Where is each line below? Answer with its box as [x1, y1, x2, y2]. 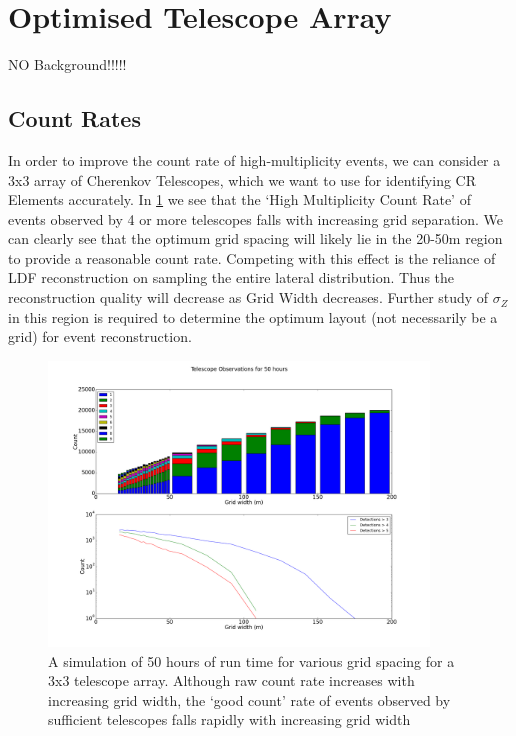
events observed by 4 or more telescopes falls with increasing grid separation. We [8, 208, 504, 229]
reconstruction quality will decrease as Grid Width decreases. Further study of [8, 287, 489, 308]
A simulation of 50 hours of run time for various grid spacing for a [48, 650, 455, 671]
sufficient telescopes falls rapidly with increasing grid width [48, 709, 411, 730]
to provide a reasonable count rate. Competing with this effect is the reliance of [8, 247, 496, 268]
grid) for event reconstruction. [8, 326, 192, 347]
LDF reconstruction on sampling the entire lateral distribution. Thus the [8, 267, 455, 288]
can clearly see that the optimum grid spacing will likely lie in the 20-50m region [8, 228, 503, 249]
